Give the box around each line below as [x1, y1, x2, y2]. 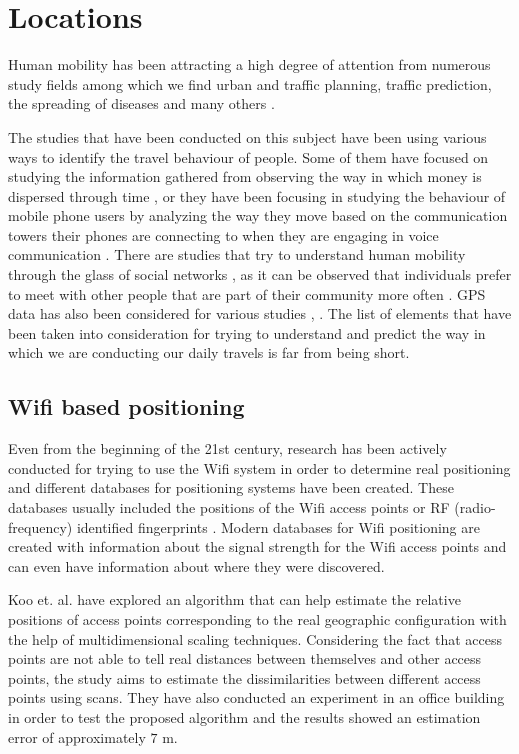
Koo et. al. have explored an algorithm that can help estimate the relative [8, 589, 461, 610]
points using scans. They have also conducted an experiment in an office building [8, 687, 505, 708]
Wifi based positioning [8, 391, 245, 422]
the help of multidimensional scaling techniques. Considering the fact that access [8, 628, 502, 649]
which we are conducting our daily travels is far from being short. [8, 342, 410, 363]
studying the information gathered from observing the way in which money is [8, 166, 482, 187]
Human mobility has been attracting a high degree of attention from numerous [8, 54, 491, 75]
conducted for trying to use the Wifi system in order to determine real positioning [8, 457, 511, 478]
